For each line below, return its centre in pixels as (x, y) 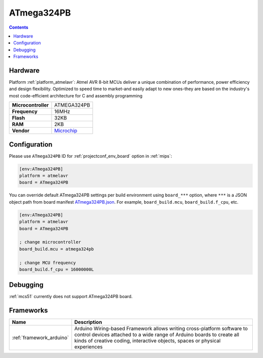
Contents (19, 27)
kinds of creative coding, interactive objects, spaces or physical (148, 341)
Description (88, 322)
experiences (88, 347)
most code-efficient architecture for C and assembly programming (76, 95)
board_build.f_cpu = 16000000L (57, 269)
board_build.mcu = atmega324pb (57, 249)
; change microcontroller (50, 242)
